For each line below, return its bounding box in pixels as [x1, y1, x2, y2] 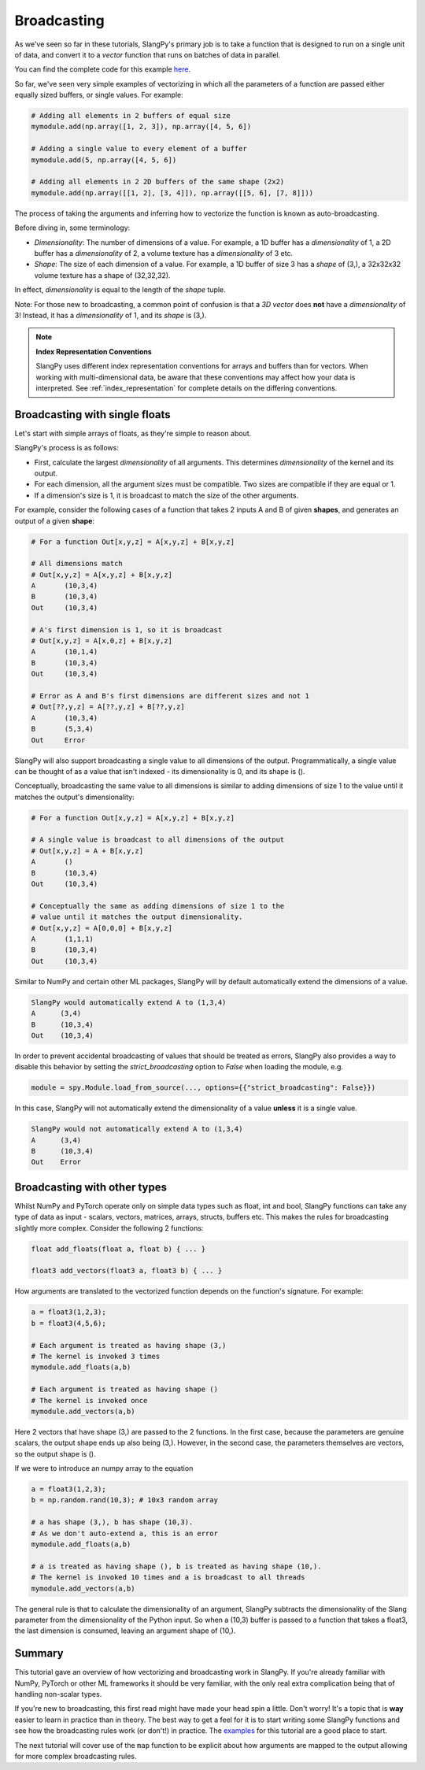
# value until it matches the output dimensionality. [31, 913, 243, 921]
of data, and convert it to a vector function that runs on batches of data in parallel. [14, 50, 281, 59]
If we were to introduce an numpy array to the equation [14, 1464, 194, 1473]
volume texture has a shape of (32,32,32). [34, 270, 171, 280]
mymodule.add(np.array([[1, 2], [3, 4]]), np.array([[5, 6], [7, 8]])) [31, 188, 314, 197]
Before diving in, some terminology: [14, 223, 131, 232]
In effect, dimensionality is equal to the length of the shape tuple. [14, 285, 226, 294]
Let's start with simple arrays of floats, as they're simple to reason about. [14, 428, 252, 438]
